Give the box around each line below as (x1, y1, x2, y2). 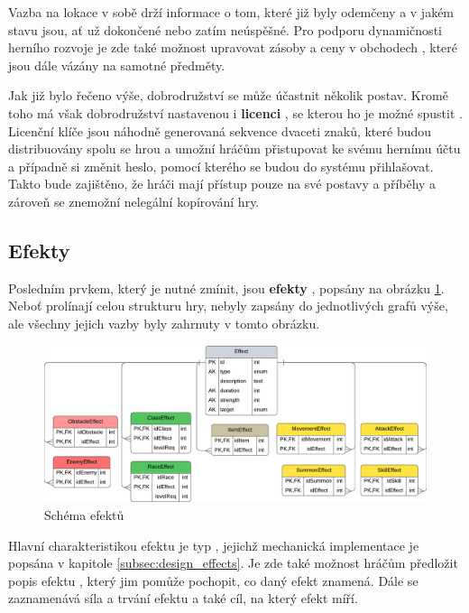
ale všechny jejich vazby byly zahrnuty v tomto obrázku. (8, 313, 320, 332)
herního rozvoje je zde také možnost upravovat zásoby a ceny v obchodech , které (8, 38, 458, 57)
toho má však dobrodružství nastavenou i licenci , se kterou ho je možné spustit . (8, 103, 463, 122)
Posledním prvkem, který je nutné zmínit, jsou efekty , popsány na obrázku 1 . (8, 278, 445, 297)
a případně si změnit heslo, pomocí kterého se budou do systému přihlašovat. (8, 156, 434, 175)
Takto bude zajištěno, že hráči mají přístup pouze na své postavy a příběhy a (8, 174, 437, 193)
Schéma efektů (44, 506, 124, 525)
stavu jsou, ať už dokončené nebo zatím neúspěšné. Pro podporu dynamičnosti (8, 20, 442, 39)
